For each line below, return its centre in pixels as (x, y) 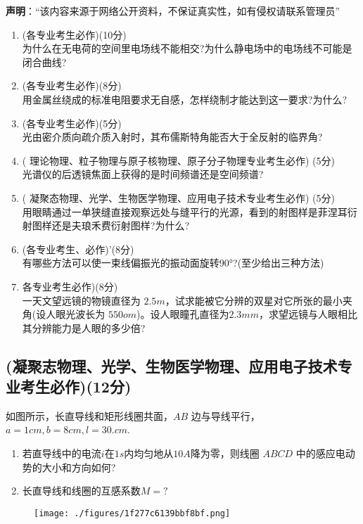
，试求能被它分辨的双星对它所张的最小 (254, 300)
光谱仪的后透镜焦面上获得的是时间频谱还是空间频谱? (143, 174)
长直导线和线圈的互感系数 (81, 491)
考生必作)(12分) (76, 386)
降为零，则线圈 (225, 453)
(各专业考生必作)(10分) (74, 34)
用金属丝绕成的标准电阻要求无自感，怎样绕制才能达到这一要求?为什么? (185, 99)
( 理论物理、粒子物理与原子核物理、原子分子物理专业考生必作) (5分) (178, 160)
